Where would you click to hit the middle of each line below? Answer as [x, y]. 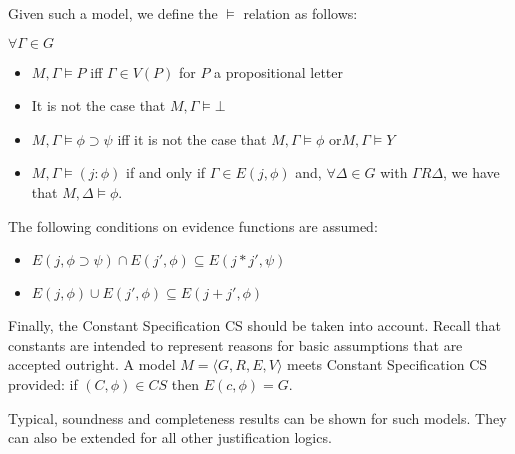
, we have [471, 172]
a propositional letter [278, 71]
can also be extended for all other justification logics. [170, 437]
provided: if [43, 383]
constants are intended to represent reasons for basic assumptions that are [235, 344]
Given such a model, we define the [113, 13]
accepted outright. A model [92, 364]
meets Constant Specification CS [387, 364]
